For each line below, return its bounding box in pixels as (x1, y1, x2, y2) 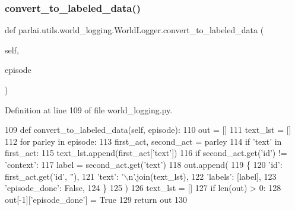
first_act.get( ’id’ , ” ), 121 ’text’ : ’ (5, 170, 124, 182)
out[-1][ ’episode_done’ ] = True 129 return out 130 (5, 193, 188, 205)
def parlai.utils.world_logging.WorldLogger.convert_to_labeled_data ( (5, 24, 264, 36)
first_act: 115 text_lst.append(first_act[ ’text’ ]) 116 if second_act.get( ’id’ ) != (5, 147, 287, 159)
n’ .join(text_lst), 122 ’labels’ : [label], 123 (128, 170, 277, 182)
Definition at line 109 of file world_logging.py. (5, 103, 173, 116)
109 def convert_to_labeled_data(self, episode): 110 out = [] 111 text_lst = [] (5, 123, 291, 136)
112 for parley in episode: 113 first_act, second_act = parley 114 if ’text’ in (5, 135, 282, 147)
